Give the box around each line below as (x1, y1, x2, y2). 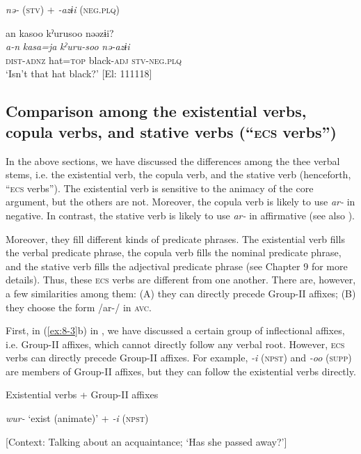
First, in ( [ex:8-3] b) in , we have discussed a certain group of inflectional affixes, (6, 323, 345, 338)
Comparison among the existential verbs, (6, 100, 307, 122)
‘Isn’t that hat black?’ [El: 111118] (6, 66, 152, 81)
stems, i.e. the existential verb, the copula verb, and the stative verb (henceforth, (6, 167, 351, 182)
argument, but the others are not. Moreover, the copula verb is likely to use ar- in (6, 194, 355, 209)
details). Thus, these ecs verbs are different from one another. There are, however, (6, 272, 356, 287)
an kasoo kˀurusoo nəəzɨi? (6, 25, 114, 40)
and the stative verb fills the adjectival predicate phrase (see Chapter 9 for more (6, 258, 348, 273)
